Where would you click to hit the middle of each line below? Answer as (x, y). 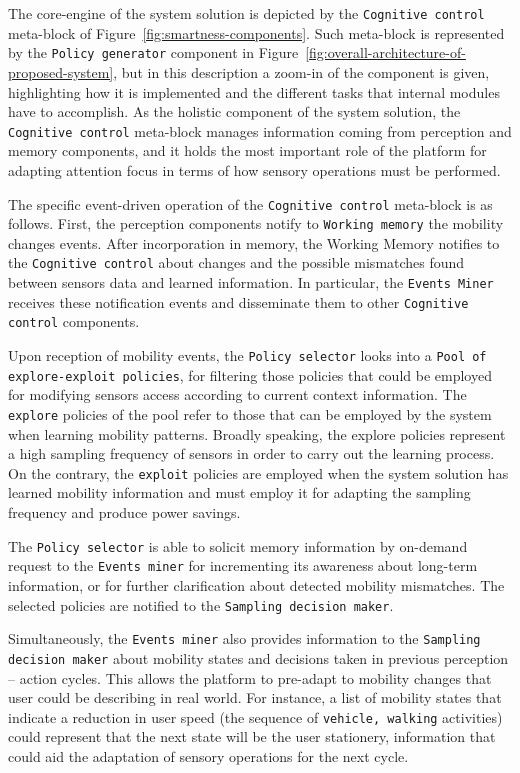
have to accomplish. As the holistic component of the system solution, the (234, 111)
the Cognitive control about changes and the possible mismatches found (236, 262)
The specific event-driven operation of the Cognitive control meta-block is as (250, 203)
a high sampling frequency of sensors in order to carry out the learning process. (251, 453)
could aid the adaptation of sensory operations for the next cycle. (208, 755)
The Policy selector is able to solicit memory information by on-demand (238, 545)
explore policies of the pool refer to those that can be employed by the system (250, 413)
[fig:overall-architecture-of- (385, 52)
